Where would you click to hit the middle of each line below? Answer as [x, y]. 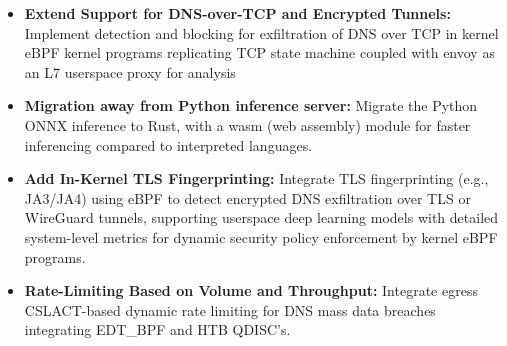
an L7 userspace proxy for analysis [130, 71]
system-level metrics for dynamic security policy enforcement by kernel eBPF [261, 236]
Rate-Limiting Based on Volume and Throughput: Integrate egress [251, 290]
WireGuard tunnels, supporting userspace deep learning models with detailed [261, 217]
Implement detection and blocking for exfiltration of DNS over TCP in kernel [261, 32]
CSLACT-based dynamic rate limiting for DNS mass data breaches [230, 309]
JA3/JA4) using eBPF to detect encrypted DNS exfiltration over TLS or [247, 197]
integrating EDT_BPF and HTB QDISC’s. [157, 329]
